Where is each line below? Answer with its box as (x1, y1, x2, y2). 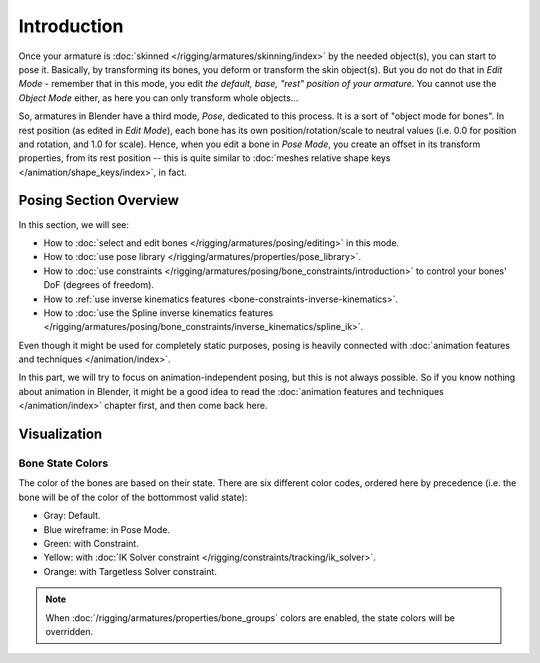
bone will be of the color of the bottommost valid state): (18, 491, 248, 503)
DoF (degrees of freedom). (43, 279, 155, 291)
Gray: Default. (43, 510, 101, 522)
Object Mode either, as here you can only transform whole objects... (18, 91, 299, 104)
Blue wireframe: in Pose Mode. (43, 523, 170, 535)
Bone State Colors (18, 456, 109, 470)
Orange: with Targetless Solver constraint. (43, 565, 217, 577)
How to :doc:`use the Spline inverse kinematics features (43, 306, 274, 319)
